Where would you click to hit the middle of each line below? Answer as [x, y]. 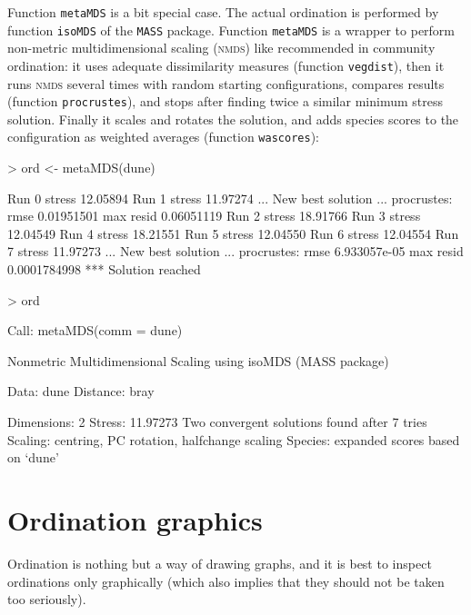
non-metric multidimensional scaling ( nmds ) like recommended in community [221, 48]
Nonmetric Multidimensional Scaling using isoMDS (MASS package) [198, 360]
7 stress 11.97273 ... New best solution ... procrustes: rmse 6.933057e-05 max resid [235, 251]
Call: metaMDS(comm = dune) [95, 330]
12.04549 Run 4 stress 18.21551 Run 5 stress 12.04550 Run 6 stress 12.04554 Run [233, 233]
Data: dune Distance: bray [81, 391]
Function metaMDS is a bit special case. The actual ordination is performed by [223, 12]
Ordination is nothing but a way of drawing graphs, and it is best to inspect [220, 563]
